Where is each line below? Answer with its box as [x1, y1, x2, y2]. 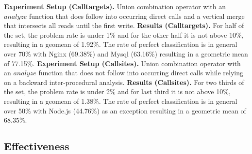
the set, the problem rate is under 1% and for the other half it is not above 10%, [4, 29, 244, 40]
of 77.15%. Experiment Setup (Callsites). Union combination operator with [4, 58, 241, 68]
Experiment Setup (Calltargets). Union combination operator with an [4, 1, 226, 11]
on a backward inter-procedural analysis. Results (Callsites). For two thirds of [4, 77, 244, 87]
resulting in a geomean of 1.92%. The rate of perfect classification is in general [4, 39, 237, 49]
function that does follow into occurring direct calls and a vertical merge [29, 11, 245, 21]
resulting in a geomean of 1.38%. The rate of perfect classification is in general [4, 96, 237, 106]
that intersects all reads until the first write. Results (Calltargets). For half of [4, 20, 244, 30]
